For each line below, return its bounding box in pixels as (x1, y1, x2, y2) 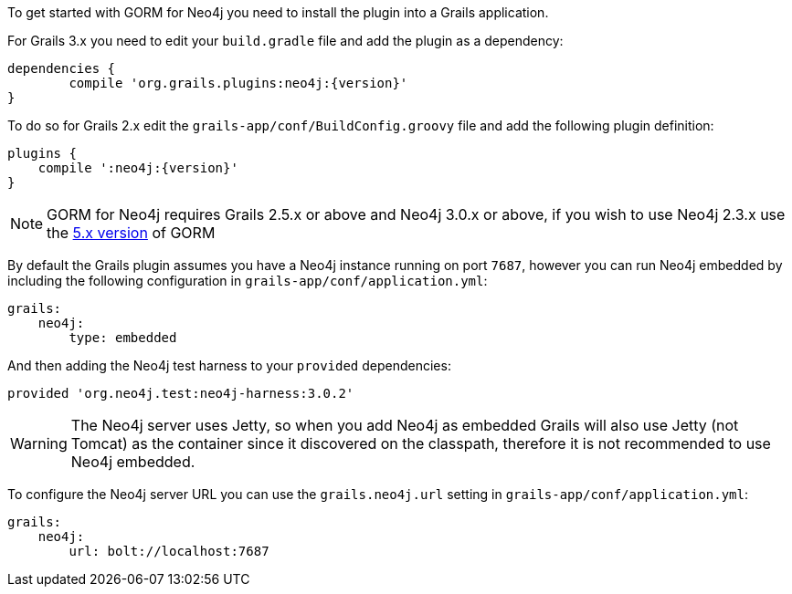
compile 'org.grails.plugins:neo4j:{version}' (69, 76, 408, 90)
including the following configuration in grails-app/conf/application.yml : (7, 273, 488, 288)
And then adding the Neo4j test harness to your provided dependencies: (7, 358, 451, 373)
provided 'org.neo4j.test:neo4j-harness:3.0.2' (7, 386, 354, 401)
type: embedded (69, 330, 177, 345)
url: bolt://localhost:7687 (69, 544, 269, 558)
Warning (10, 434, 68, 453)
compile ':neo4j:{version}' (37, 161, 238, 175)
